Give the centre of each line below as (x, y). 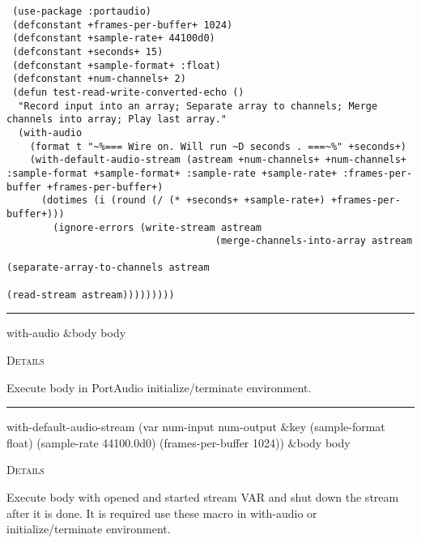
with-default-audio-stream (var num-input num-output (142, 427)
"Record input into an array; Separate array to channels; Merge (198, 106)
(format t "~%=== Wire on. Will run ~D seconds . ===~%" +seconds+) (218, 146)
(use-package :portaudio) (82, 11)
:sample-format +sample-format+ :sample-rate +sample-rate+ (172, 173)
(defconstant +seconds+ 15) (88, 51)
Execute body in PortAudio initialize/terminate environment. (159, 387)
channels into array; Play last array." (117, 120)
